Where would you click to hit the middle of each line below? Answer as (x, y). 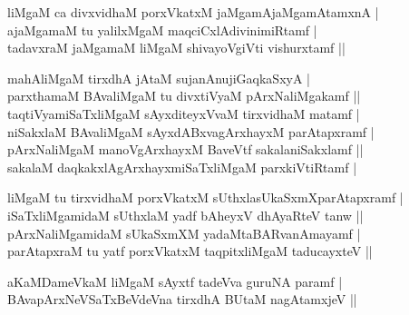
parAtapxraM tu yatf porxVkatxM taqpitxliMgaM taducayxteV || (190, 251)
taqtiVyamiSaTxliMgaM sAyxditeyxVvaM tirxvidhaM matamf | (184, 113)
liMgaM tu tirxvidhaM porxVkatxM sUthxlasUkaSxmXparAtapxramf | (205, 197)
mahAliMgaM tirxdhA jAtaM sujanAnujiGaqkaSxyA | (159, 78)
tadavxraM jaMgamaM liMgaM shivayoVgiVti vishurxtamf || (176, 48)
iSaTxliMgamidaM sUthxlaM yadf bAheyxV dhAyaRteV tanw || (185, 215)
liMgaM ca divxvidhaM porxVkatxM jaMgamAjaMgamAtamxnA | (193, 12)
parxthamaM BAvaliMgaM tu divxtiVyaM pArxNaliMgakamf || (184, 96)
